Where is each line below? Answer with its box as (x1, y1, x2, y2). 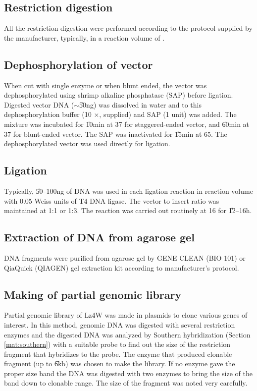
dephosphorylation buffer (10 (4, 109, 92, 119)
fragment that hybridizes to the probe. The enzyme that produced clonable (4, 348, 232, 359)
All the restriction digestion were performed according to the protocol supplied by (4, 23, 253, 33)
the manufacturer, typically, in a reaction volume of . (4, 32, 165, 43)
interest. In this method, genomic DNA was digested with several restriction (4, 319, 235, 330)
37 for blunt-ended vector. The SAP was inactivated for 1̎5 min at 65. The (4, 128, 227, 139)
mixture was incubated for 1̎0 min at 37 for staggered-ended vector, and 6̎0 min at (4, 118, 250, 129)
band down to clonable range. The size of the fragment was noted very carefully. (4, 378, 248, 388)
